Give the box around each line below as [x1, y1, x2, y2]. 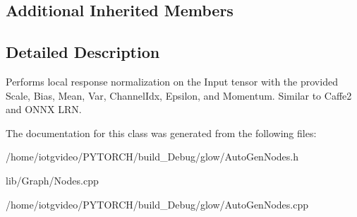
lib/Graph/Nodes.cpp [6, 172, 99, 187]
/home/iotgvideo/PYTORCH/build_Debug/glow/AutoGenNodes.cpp [6, 197, 308, 211]
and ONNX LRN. [6, 102, 82, 117]
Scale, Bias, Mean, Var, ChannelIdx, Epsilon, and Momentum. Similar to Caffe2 [6, 88, 352, 102]
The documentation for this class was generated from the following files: [6, 125, 317, 140]
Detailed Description [6, 41, 160, 63]
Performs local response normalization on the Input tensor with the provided [6, 74, 338, 88]
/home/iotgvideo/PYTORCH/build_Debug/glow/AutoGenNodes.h [6, 149, 298, 164]
